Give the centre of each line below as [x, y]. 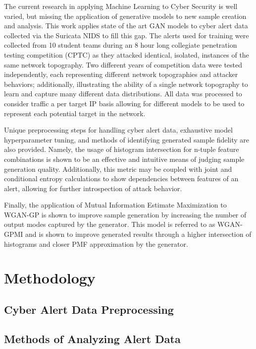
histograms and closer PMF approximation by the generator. [96, 244]
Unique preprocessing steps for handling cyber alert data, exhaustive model [118, 130]
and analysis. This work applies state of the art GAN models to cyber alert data [126, 26]
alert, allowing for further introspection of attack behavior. [93, 188]
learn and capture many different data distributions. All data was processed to [123, 94]
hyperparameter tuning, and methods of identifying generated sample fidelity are [127, 139]
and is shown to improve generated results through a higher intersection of [138, 234]
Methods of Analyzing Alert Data [92, 338]
